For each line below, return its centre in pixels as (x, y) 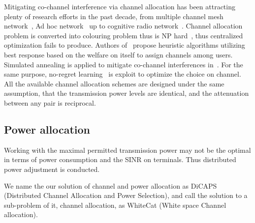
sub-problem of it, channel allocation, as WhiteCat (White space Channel (115, 205)
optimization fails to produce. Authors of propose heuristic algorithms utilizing (125, 45)
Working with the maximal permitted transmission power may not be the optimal (127, 150)
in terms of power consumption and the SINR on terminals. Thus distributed (120, 159)
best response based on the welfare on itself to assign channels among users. (118, 54)
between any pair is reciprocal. (50, 102)
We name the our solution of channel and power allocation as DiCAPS (111, 185)
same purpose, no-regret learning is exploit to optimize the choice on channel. (123, 74)
